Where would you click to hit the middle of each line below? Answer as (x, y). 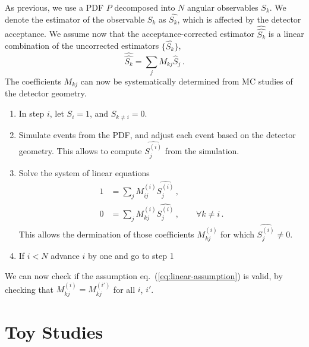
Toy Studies (54, 331)
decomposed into (145, 7)
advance (65, 256)
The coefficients (33, 81)
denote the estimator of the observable (75, 19)
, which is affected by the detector (239, 19)
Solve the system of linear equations (84, 172)
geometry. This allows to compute (80, 151)
